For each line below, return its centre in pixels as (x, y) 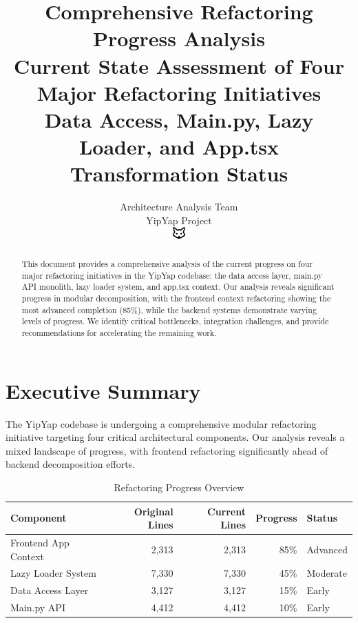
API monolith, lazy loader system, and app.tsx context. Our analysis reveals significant (178, 287)
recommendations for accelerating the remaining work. (119, 332)
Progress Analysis (179, 38)
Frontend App (40, 542)
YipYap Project (179, 220)
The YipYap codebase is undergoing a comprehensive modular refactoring (161, 423)
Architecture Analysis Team (179, 207)
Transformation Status (179, 174)
